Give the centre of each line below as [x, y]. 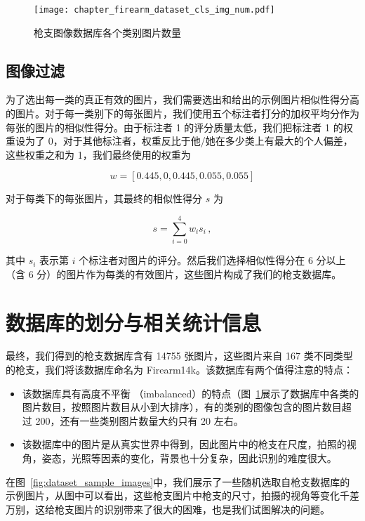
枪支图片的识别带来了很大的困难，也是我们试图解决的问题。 [192, 509]
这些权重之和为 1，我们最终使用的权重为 [98, 154]
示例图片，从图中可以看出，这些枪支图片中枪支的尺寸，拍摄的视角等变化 [173, 495]
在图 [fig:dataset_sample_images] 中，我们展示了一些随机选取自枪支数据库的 [178, 481]
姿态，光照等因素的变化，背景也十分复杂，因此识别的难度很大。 [189, 458]
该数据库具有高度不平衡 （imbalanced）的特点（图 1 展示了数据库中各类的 [191, 393]
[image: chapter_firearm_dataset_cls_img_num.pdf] [154, 10]
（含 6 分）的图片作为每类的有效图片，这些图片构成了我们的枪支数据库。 [174, 273]
